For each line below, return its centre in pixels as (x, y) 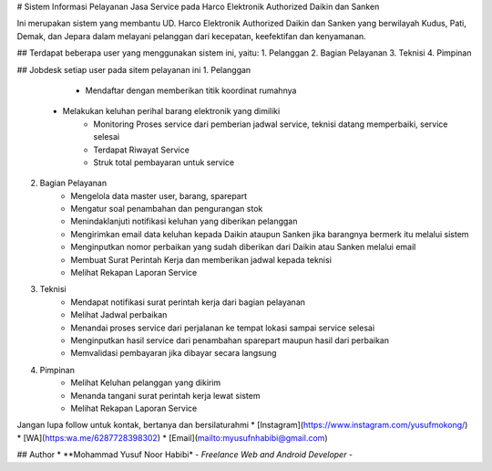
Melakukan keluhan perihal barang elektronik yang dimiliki (171, 111)
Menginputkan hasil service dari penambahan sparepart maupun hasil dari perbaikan (230, 340)
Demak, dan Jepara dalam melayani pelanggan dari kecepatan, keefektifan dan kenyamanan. (191, 36)
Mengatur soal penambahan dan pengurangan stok (167, 209)
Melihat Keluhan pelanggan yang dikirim (146, 382)
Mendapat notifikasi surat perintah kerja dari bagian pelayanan (188, 302)
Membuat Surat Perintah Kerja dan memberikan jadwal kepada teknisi (201, 259)
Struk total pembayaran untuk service (164, 162)
